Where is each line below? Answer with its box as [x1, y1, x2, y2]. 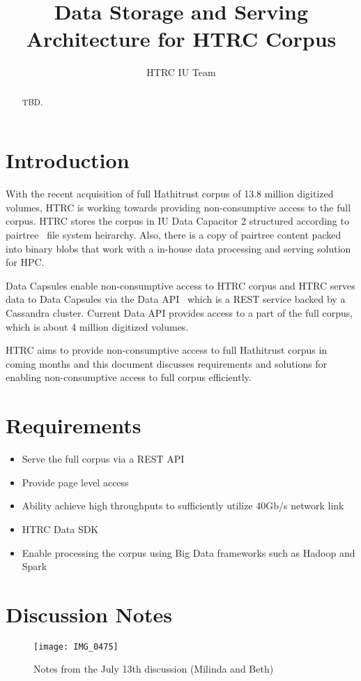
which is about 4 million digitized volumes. [6, 319, 189, 334]
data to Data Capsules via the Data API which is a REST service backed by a [6, 292, 346, 306]
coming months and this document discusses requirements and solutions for [6, 356, 328, 371]
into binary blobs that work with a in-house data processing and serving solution [6, 241, 351, 255]
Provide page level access [22, 474, 129, 489]
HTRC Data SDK [22, 521, 99, 536]
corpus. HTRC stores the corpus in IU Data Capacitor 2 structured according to [6, 214, 349, 228]
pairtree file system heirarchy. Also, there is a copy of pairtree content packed [6, 227, 341, 242]
